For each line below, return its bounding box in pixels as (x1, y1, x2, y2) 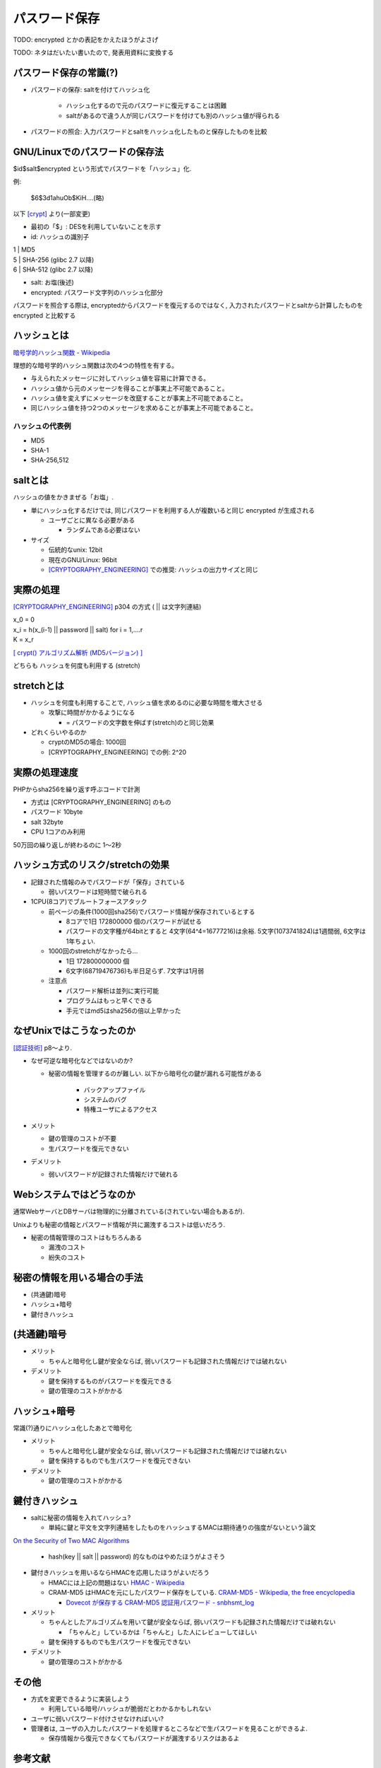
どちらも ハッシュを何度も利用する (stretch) (13, 661, 140, 670)
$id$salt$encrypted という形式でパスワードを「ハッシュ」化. (13, 164, 192, 173)
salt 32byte (30, 818, 64, 826)
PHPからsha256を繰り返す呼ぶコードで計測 (13, 785, 140, 793)
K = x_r (13, 635, 35, 644)
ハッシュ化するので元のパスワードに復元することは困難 (66, 101, 227, 110)
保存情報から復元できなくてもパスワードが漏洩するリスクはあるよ (48, 1734, 240, 1743)
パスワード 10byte (30, 808, 83, 816)
